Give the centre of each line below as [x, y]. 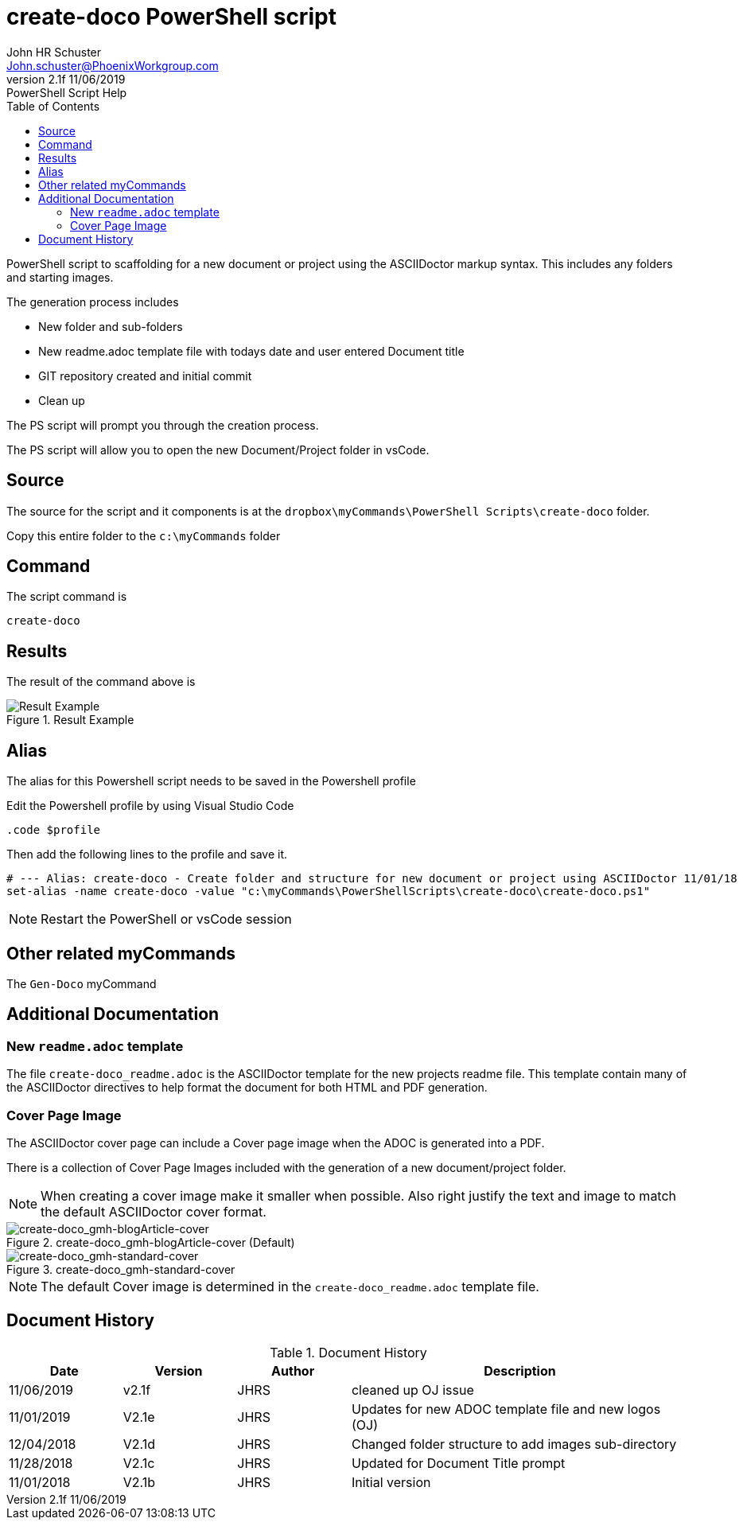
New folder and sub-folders [111, 326]
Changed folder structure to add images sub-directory [514, 1444]
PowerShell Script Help [67, 92]
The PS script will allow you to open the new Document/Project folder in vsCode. [218, 450]
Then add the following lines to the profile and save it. [147, 854]
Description [520, 1370]
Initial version [391, 1482]
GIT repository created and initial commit [145, 376]
